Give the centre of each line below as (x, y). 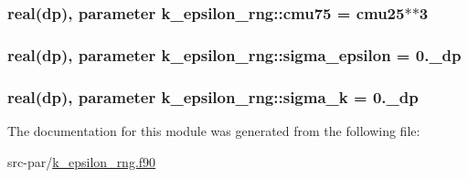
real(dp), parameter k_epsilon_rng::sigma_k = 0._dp (213, 96)
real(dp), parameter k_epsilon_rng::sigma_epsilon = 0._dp (234, 54)
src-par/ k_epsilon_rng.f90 (82, 161)
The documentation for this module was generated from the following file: (214, 130)
